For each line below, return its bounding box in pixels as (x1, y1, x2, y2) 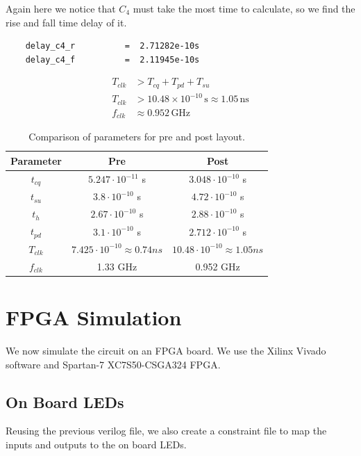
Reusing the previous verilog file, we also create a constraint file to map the (6, 423, 327, 438)
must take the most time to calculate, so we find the (133, 1, 355, 15)
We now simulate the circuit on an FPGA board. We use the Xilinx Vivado (6, 343, 326, 357)
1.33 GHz (96, 259, 137, 273)
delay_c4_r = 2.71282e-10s (25, 41, 200, 51)
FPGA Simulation (6, 302, 182, 331)
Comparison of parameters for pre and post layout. (28, 129, 245, 144)
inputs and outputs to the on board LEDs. (6, 437, 187, 451)
